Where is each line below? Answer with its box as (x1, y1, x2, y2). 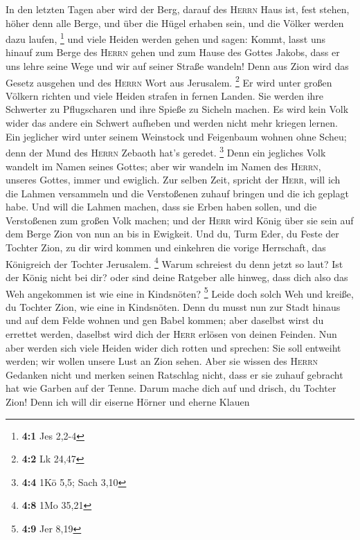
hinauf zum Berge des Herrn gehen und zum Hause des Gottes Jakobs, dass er (6, 45, 340, 60)
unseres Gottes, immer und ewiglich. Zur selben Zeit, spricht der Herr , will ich (6, 172, 341, 187)
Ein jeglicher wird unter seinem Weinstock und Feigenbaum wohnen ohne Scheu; (6, 129, 347, 143)
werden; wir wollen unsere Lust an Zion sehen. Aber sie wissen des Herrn (6, 354, 318, 368)
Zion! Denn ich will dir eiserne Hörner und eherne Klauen (6, 394, 250, 408)
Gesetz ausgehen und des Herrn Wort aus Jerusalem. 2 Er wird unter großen (6, 73, 332, 89)
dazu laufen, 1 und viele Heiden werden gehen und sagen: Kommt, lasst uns (6, 30, 325, 46)
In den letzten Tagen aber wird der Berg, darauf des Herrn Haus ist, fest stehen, (6, 2, 350, 16)
